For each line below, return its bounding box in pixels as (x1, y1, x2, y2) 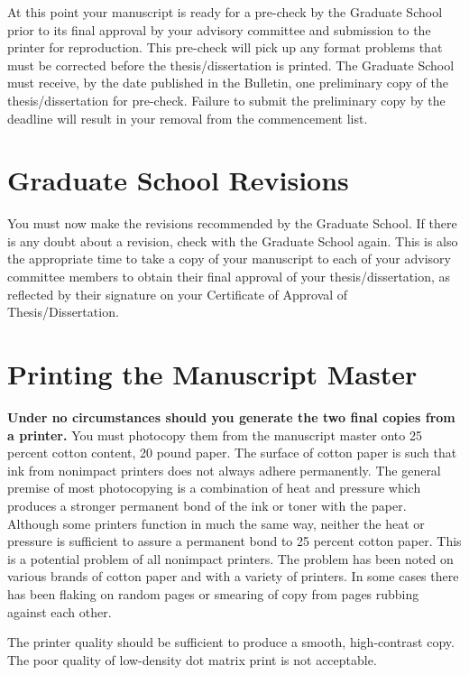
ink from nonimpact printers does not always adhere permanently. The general (7, 460, 441, 479)
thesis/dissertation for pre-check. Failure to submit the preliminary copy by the (7, 90, 446, 109)
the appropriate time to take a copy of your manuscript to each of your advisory (7, 249, 451, 268)
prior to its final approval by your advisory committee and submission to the (7, 20, 431, 39)
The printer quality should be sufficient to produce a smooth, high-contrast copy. (7, 633, 455, 652)
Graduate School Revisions (7, 162, 349, 199)
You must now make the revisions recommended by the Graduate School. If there (7, 214, 457, 233)
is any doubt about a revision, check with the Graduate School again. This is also (7, 231, 458, 250)
